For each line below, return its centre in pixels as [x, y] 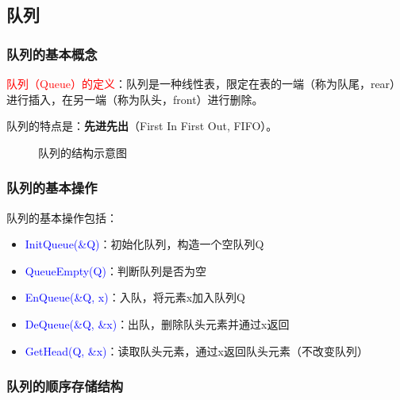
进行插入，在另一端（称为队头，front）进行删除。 [135, 99]
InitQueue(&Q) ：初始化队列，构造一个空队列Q [144, 244]
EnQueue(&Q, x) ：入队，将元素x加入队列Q [135, 297]
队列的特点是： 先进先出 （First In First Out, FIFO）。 [142, 126]
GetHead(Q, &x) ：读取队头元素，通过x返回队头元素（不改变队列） [196, 350]
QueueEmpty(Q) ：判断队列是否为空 [115, 270]
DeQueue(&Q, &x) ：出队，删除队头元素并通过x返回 [157, 323]
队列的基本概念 [52, 54]
